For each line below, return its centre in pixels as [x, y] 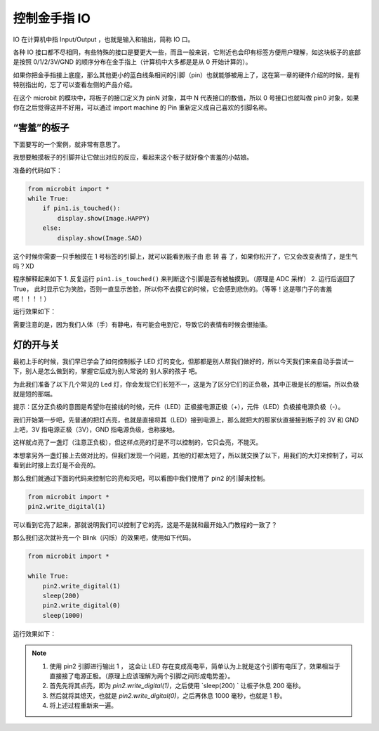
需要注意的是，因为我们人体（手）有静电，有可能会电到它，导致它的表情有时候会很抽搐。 [142, 324]
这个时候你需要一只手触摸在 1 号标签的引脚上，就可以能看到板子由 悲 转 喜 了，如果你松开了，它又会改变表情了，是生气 [185, 256]
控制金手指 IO [52, 18]
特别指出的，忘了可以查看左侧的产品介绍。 [74, 85]
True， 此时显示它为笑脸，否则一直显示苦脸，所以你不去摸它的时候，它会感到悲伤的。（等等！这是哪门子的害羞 [173, 289]
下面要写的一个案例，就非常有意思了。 [68, 144]
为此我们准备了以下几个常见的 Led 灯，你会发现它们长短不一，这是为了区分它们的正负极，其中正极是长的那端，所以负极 [186, 384]
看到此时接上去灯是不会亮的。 [56, 465]
